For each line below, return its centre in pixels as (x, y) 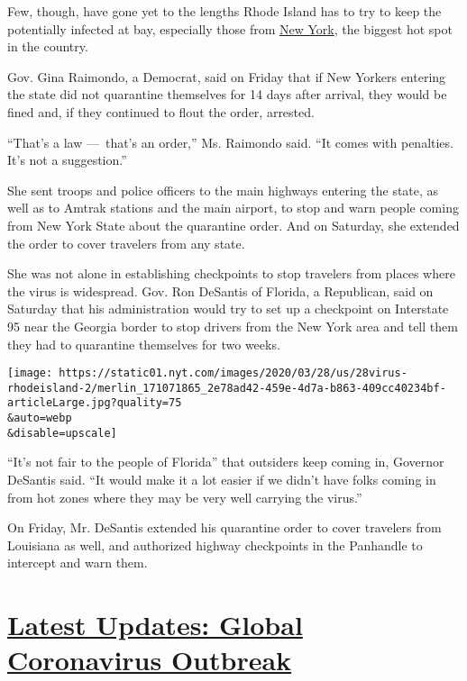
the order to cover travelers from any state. (126, 243)
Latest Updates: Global (155, 625)
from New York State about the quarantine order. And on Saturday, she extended (233, 225)
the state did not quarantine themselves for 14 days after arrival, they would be (227, 94)
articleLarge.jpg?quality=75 (95, 403)
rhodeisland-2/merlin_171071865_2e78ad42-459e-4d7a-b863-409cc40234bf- (227, 388)
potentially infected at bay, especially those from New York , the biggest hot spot (230, 28)
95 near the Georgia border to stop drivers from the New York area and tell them (233, 326)
